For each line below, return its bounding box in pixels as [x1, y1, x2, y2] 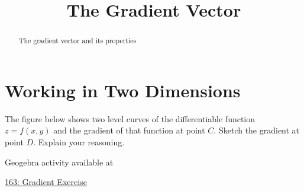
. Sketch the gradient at [214, 124, 300, 136]
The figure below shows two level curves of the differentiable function [5, 112, 256, 125]
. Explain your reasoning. [33, 135, 125, 148]
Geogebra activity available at [5, 155, 114, 168]
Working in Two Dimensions [5, 78, 241, 102]
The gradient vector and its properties [18, 36, 137, 46]
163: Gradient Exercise [5, 176, 87, 188]
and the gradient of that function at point [53, 124, 205, 136]
